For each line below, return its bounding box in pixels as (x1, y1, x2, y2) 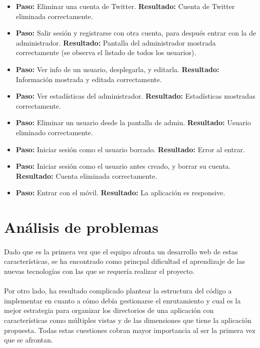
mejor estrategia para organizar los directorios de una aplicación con (4, 305, 214, 315)
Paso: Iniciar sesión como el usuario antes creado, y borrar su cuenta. (16, 161, 231, 171)
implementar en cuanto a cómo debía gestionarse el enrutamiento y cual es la (4, 295, 241, 305)
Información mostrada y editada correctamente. (16, 74, 162, 84)
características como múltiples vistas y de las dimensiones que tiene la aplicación (4, 315, 251, 325)
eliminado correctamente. (16, 127, 93, 137)
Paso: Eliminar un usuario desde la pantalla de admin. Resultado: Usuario (16, 117, 251, 128)
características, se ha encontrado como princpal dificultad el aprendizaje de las (4, 256, 245, 266)
